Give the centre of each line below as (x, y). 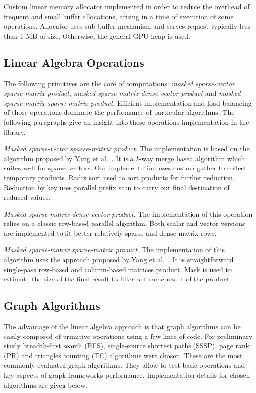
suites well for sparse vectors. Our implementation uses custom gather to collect (125, 168)
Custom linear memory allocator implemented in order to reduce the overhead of (127, 6)
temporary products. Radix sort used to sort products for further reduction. (119, 177)
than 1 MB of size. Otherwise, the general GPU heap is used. (97, 35)
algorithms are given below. (46, 384)
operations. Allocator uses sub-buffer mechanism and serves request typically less (127, 26)
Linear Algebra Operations (74, 62)
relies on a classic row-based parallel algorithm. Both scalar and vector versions (125, 223)
